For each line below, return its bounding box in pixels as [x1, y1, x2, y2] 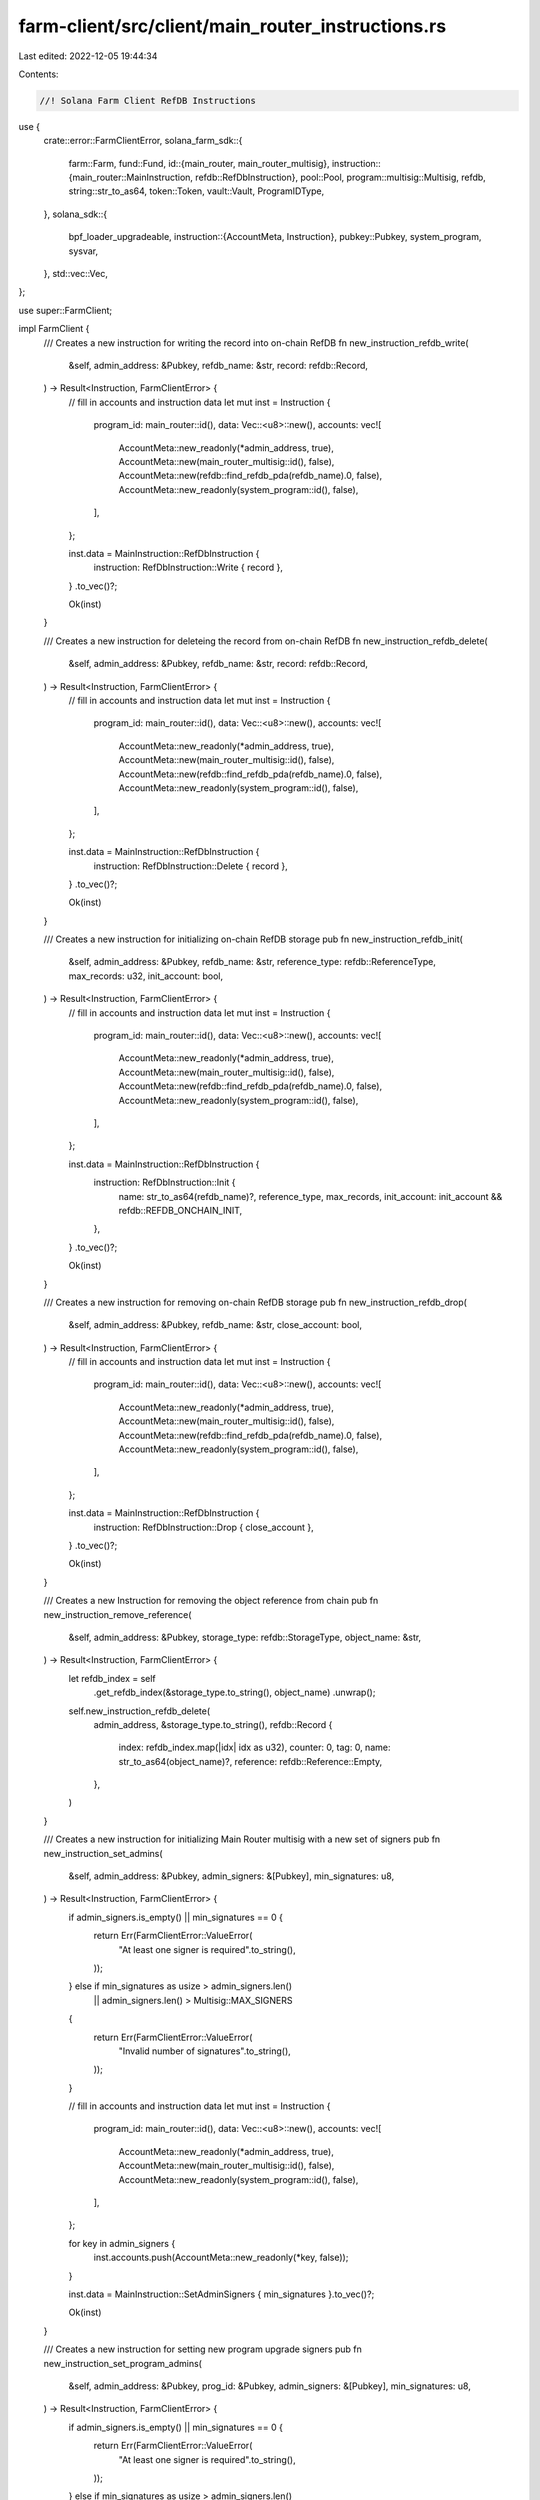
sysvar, [68, 245, 99, 257]
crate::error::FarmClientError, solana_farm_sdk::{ [43, 135, 243, 147]
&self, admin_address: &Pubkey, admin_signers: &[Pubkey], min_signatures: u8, [68, 1870, 395, 1882]
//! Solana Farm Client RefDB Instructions [39, 95, 257, 106]
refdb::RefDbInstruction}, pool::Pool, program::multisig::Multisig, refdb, [195, 171, 487, 184]
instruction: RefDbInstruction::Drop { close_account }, [93, 1521, 314, 1533]
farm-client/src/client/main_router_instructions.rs [18, 15, 447, 37]
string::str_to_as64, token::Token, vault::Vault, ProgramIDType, [68, 185, 325, 197]
